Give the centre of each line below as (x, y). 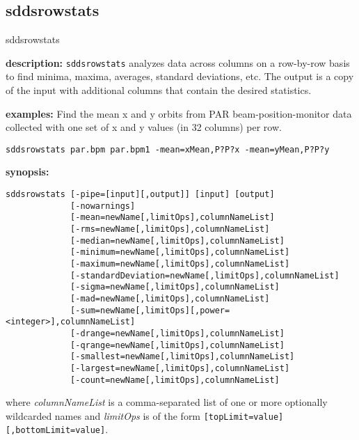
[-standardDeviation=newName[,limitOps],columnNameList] (205, 275)
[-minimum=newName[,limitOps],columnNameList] (180, 252)
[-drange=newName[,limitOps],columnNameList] (177, 333)
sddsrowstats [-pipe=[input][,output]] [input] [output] (140, 195)
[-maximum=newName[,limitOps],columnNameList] (180, 264)
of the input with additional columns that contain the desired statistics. (159, 90)
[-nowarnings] (103, 206)
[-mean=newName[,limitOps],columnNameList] (173, 218)
